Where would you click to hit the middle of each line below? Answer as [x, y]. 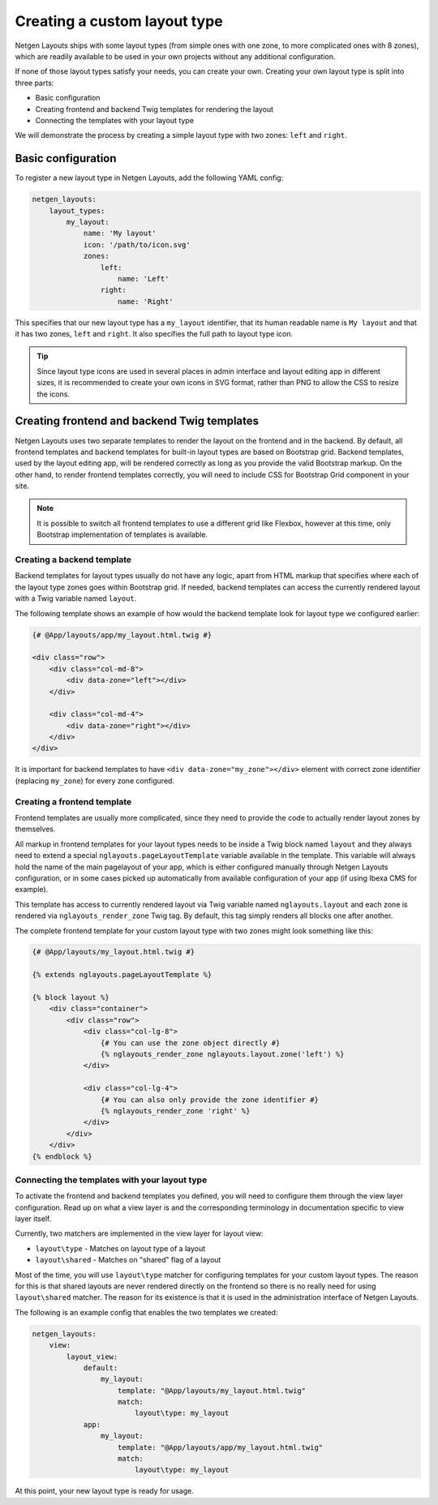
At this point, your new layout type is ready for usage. [104, 1491]
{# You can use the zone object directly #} [190, 1043]
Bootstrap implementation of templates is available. [122, 534]
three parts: [34, 83]
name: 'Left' [144, 279]
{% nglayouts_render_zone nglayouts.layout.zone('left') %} [222, 1054]
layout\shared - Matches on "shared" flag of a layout [128, 1260]
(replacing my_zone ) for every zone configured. [94, 780]
